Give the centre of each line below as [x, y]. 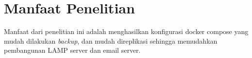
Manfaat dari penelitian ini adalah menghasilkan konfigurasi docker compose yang [126, 31]
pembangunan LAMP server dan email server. [72, 50]
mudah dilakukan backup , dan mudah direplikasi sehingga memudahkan [111, 41]
